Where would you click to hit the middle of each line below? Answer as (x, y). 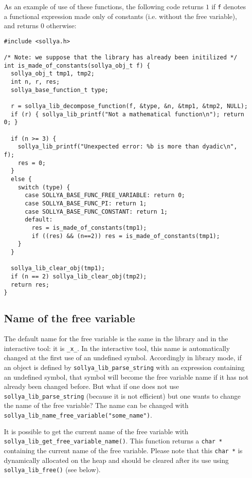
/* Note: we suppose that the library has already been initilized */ (121, 58)
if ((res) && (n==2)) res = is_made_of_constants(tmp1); (126, 236)
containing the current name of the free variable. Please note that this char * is (123, 450)
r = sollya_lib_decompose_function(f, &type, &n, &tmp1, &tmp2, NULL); (129, 106)
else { (21, 179)
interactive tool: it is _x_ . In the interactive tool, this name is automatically (117, 348)
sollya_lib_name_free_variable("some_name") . (78, 414)
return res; (30, 285)
